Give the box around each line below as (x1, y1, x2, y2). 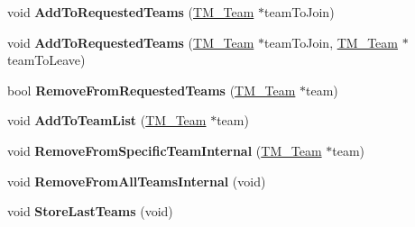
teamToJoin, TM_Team (263, 32, 398, 51)
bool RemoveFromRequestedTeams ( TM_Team (7, 80, 296, 99)
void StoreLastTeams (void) (7, 202, 173, 221)
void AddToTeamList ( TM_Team (7, 111, 207, 130)
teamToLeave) (7, 50, 86, 69)
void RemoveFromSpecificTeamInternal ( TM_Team (7, 141, 322, 159)
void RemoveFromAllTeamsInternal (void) (7, 171, 266, 190)
